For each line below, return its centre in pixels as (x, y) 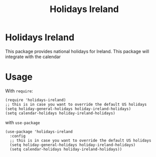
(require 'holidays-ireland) (36, 100)
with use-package (23, 122)
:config (18, 136)
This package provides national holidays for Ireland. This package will (77, 51)
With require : (19, 91)
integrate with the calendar (33, 57)
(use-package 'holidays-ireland (39, 131)
